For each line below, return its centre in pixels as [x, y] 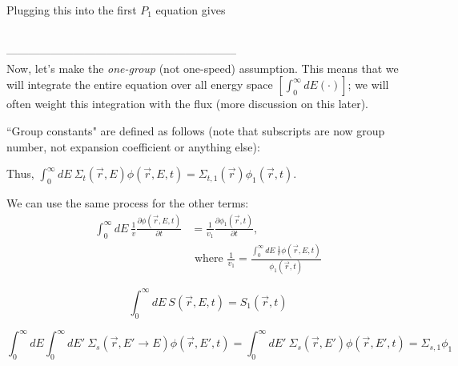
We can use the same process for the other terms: [128, 202]
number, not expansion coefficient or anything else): [133, 146]
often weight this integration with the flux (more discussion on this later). [188, 104]
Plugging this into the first [72, 10]
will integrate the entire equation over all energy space [140, 84]
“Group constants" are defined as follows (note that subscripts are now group [196, 130]
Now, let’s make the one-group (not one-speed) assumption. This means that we [203, 68]
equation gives [191, 10]
